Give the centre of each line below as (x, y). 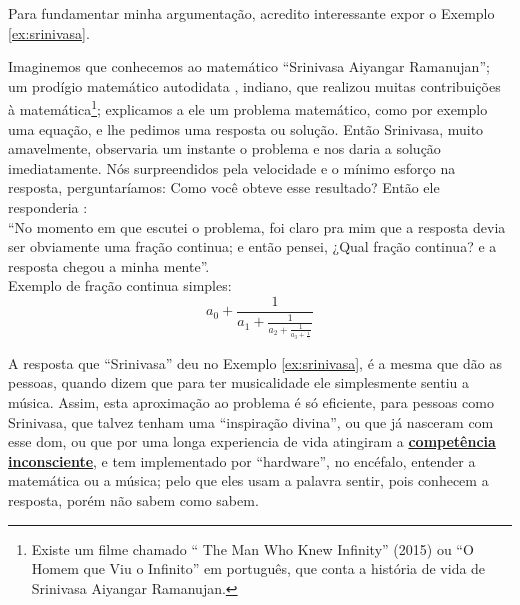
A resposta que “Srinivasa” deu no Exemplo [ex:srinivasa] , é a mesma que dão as (255, 362)
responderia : (48, 207)
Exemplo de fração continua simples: (120, 285)
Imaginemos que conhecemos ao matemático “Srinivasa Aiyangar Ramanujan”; (249, 66)
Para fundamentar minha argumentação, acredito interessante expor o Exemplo (251, 13)
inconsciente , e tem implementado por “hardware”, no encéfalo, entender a (242, 460)
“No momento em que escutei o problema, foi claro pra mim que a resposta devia (257, 226)
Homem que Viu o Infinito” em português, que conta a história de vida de (258, 568)
